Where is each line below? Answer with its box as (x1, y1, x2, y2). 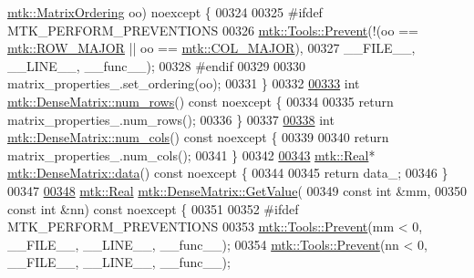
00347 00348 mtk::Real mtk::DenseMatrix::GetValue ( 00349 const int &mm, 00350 (7, 180, 467, 200)
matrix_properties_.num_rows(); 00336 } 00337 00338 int (7, 109, 335, 129)
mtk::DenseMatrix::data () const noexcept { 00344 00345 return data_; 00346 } (7, 163, 448, 182)
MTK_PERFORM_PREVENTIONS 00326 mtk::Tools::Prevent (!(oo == (7, 20, 418, 39)
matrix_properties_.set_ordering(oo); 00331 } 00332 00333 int (7, 74, 360, 93)
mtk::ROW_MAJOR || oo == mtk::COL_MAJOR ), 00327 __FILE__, (7, 38, 416, 57)
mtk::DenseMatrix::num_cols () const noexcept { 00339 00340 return (7, 128, 389, 147)
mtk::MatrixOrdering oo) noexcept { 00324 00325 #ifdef (7, 3, 323, 21)
